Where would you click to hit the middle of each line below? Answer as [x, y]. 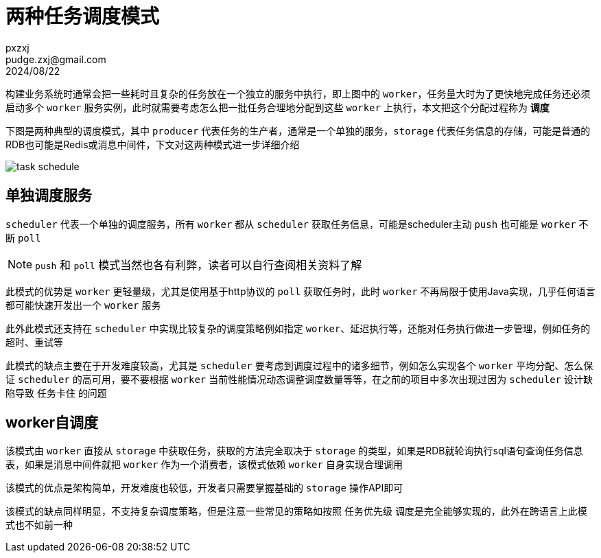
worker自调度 [52, 423]
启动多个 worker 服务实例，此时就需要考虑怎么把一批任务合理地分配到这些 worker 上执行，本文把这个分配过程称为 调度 [278, 107]
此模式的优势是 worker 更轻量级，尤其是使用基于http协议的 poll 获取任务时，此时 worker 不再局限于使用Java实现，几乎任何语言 [300, 291]
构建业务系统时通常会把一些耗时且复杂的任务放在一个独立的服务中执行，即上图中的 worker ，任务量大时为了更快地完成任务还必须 [298, 93]
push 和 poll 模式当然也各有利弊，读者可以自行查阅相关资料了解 [199, 265]
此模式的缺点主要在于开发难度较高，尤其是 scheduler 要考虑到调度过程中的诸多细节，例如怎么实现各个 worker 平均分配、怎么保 [299, 365]
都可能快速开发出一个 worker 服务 [83, 305]
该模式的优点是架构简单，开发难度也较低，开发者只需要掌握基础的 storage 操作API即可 [204, 488]
